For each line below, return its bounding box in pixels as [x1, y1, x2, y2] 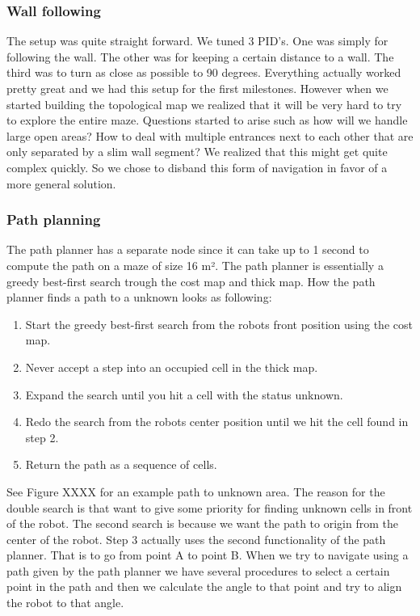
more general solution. [6, 175, 116, 192]
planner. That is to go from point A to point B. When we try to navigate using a [6, 546, 409, 563]
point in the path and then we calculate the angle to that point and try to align [6, 578, 402, 595]
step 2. [25, 428, 59, 445]
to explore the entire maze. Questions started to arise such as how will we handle [6, 112, 408, 129]
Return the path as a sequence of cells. [25, 456, 217, 473]
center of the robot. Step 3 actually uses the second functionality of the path [6, 530, 386, 547]
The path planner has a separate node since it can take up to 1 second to [6, 241, 369, 258]
